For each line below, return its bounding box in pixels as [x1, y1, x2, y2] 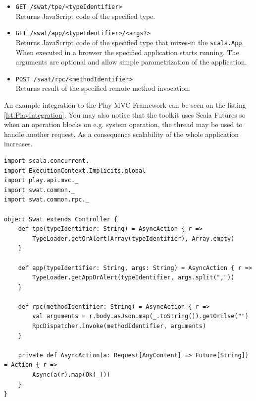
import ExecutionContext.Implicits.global [4, 167, 146, 174]
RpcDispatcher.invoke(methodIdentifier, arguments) [32, 323, 206, 330]
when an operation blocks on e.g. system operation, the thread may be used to [4, 119, 243, 130]
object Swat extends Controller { [4, 215, 118, 223]
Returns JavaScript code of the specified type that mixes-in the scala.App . [15, 37, 244, 47]
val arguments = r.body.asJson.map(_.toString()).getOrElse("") [32, 313, 249, 320]
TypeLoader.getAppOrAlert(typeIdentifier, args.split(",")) [32, 274, 235, 281]
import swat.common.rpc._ [4, 196, 89, 203]
